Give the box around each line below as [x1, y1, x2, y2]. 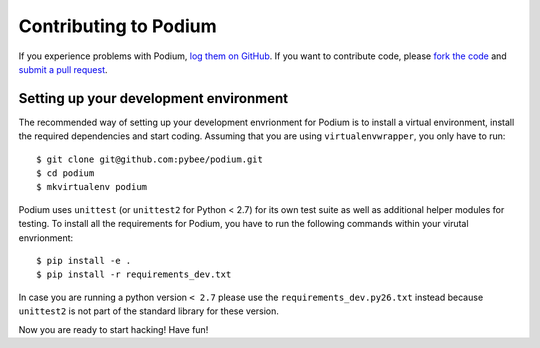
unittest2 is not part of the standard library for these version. [18, 305, 280, 317]
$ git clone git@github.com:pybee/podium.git [36, 153, 264, 165]
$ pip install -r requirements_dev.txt [36, 269, 232, 280]
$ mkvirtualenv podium [36, 181, 148, 193]
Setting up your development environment [18, 90, 289, 107]
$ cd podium [36, 168, 95, 179]
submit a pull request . [18, 63, 109, 75]
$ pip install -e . [36, 255, 132, 266]
